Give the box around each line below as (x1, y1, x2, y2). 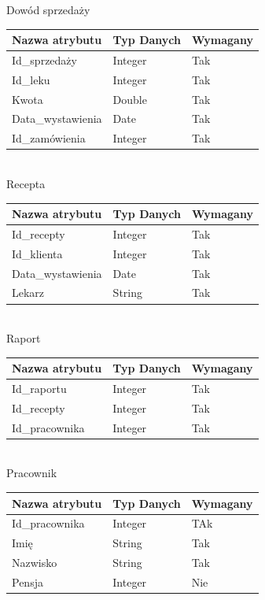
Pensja (12, 573, 43, 590)
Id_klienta (12, 245, 63, 261)
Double (112, 91, 147, 107)
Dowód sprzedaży (6, 2, 90, 17)
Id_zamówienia (12, 130, 86, 146)
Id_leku (12, 71, 50, 87)
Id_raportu (12, 380, 67, 397)
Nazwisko (12, 554, 57, 571)
